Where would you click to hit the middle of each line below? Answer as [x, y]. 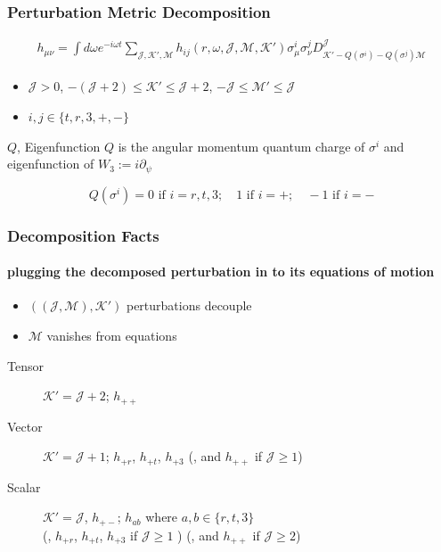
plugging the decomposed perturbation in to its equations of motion [221, 272]
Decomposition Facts [83, 235]
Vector [25, 426]
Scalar [24, 486]
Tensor [25, 365]
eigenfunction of [51, 164]
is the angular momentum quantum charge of [241, 146]
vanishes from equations [112, 335]
